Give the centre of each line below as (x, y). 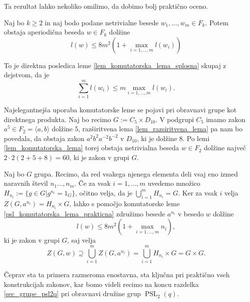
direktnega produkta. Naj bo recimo (58, 119)
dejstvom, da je (27, 75)
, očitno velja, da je (104, 192)
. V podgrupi (175, 119)
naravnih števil (26, 183)
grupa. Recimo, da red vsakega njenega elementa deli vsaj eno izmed (136, 173)
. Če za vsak (92, 183)
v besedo (191, 213)
